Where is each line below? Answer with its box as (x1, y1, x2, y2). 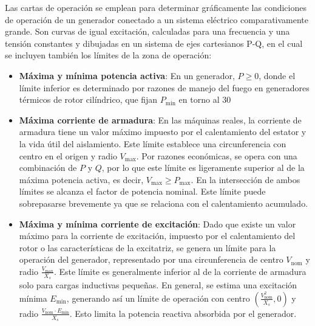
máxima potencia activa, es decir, (19, 173, 144, 186)
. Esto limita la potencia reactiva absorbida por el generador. (69, 307, 297, 319)
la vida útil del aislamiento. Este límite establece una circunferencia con (19, 137, 286, 150)
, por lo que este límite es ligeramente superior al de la (101, 161, 305, 174)
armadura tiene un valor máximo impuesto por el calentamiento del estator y (19, 125, 307, 138)
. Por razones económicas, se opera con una (136, 149, 297, 162)
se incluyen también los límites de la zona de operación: (5, 49, 212, 61)
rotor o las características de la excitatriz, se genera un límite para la (19, 241, 276, 254)
